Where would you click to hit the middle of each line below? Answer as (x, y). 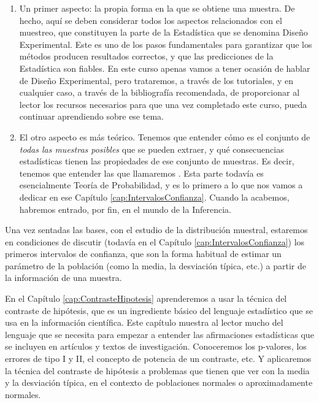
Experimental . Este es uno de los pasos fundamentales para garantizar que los (166, 44)
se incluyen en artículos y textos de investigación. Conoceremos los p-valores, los (156, 346)
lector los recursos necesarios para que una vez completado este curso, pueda (163, 104)
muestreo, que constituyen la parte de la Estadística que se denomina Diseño (163, 32)
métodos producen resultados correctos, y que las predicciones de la (146, 56)
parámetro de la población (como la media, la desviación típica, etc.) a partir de (156, 265)
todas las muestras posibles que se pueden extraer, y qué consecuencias (152, 149)
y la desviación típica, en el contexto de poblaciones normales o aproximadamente (159, 382)
